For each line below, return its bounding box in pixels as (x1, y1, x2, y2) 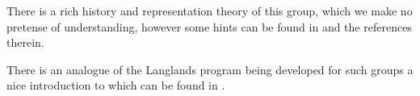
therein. (6, 34, 44, 51)
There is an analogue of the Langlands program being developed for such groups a (6, 61, 414, 77)
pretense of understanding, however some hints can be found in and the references (6, 18, 412, 35)
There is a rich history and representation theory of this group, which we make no (6, 2, 413, 19)
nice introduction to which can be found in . (6, 77, 225, 94)
